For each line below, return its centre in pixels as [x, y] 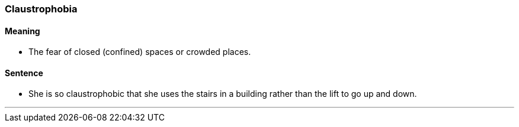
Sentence [24, 73]
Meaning [23, 31]
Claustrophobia [41, 9]
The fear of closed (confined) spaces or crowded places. [140, 52]
